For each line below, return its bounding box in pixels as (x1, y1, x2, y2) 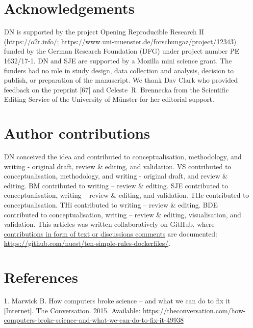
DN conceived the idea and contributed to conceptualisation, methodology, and (4, 151, 242, 161)
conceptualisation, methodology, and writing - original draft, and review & (4, 171, 228, 181)
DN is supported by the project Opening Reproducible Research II (4, 27, 204, 37)
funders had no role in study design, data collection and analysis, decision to (4, 65, 234, 75)
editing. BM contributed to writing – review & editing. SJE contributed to (4, 180, 228, 190)
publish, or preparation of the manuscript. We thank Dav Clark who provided (4, 75, 238, 85)
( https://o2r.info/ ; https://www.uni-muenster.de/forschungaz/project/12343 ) (4, 36, 236, 46)
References (4, 267, 78, 287)
